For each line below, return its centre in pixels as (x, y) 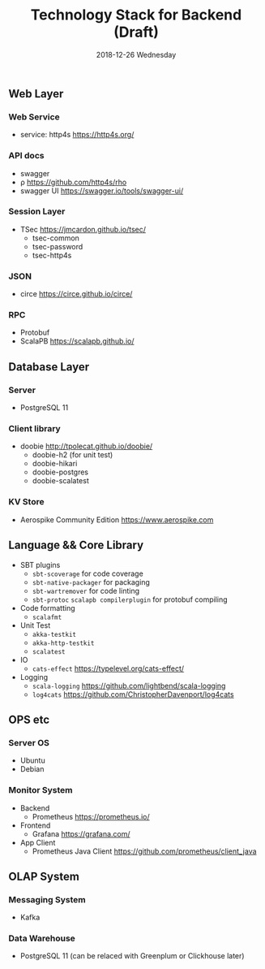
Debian (32, 769)
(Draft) (136, 32)
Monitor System (41, 790)
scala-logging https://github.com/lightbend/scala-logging (129, 686)
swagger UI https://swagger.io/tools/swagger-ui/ (102, 190)
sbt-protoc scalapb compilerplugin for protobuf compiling (130, 599)
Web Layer (36, 94)
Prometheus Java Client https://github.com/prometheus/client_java (144, 851)
